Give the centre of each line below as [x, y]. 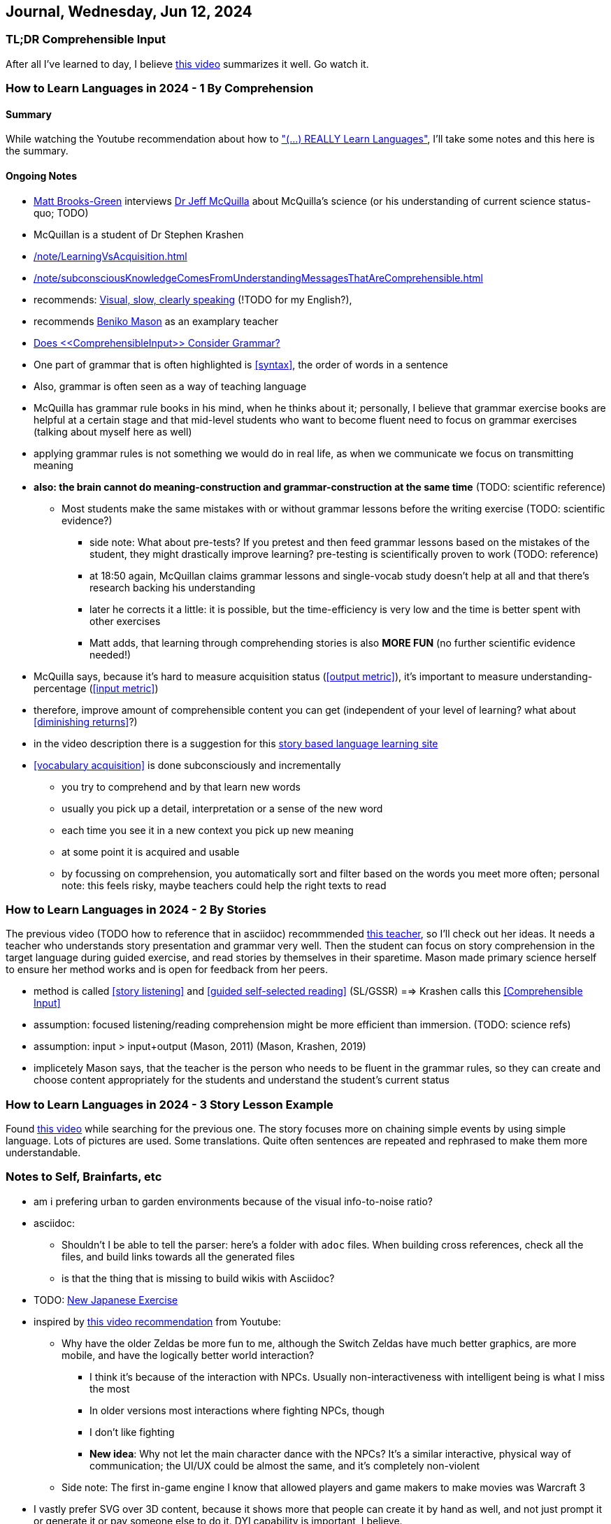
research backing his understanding [172, 587]
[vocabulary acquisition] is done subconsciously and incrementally [187, 765]
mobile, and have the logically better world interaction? [188, 1355]
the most [110, 1388]
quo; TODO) [61, 213]
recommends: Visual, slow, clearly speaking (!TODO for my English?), [193, 299]
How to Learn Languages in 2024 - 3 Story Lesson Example [170, 1104]
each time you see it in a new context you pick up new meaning [208, 830]
